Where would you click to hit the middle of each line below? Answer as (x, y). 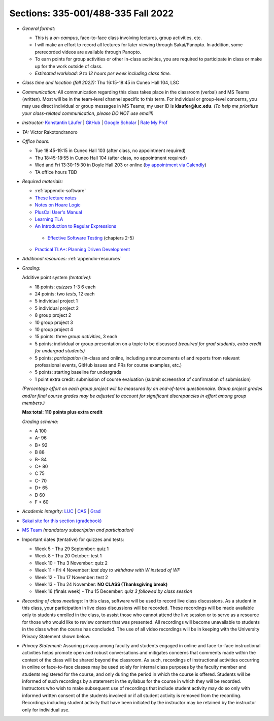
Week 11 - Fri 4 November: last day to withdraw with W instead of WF (107, 570)
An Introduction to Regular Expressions (76, 226)
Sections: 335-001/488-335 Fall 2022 (92, 13)
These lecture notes (56, 198)
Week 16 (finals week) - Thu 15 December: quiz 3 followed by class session (114, 591)
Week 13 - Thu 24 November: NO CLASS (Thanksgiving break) (101, 584)
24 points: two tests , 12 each (65, 294)
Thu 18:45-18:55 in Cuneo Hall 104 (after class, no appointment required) (111, 158)
